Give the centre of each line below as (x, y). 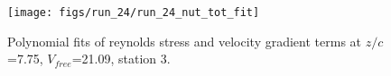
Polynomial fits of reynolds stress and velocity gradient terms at (185, 41)
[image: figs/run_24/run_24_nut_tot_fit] (134, 13)
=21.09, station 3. (121, 59)
